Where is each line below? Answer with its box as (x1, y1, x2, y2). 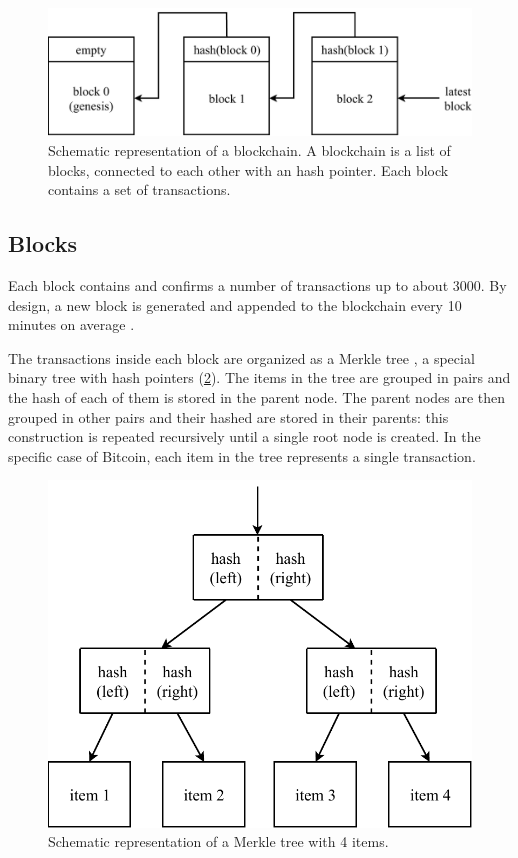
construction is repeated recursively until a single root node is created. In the (8, 426, 481, 447)
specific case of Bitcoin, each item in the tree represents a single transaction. (8, 445, 476, 466)
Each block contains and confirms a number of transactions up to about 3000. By (8, 274, 507, 295)
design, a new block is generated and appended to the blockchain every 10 (8, 294, 462, 315)
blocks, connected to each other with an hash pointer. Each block (48, 159, 449, 180)
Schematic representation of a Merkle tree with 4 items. (48, 831, 389, 852)
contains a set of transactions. (48, 179, 231, 200)
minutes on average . (8, 314, 135, 335)
